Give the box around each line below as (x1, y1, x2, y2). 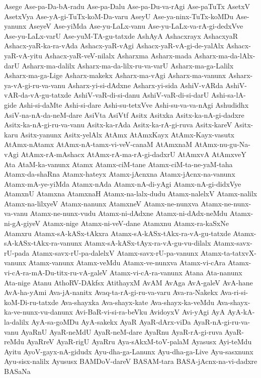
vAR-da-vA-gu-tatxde (4, 90, 71, 100)
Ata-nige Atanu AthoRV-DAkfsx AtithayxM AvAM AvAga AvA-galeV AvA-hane (4, 277, 253, 287)
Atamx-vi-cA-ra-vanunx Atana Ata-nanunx (109, 267, 242, 278)
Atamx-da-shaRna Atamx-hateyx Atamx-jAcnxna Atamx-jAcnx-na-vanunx (4, 169, 235, 179)
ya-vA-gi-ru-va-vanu (4, 80, 65, 90)
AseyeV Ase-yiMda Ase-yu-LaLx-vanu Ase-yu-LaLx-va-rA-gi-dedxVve (29, 21, 243, 31)
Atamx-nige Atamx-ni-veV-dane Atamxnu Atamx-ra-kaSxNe (42, 218, 229, 229)
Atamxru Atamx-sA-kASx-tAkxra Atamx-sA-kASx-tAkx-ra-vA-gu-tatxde (4, 228, 231, 238)
